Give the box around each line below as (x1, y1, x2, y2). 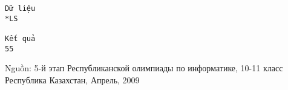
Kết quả (5, 34, 36, 43)
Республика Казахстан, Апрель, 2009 (5, 73, 140, 86)
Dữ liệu (5, 4, 36, 13)
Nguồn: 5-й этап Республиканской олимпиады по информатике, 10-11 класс (5, 62, 283, 74)
